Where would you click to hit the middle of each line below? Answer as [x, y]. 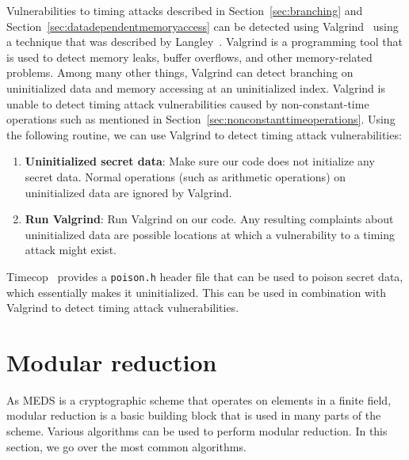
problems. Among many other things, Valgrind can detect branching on [180, 72]
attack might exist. [71, 250]
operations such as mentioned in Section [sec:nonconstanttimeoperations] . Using [201, 119]
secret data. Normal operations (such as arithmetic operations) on [185, 176]
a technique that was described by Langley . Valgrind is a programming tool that [204, 42]
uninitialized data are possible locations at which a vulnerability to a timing [210, 234]
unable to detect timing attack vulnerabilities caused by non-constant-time [188, 103]
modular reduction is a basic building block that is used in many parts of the [194, 415]
